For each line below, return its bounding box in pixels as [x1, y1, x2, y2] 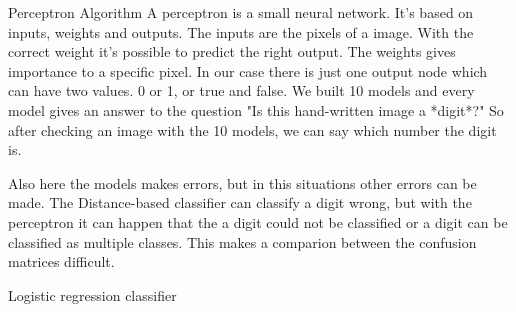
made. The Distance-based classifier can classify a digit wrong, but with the [8, 192, 472, 213]
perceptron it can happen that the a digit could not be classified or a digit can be [8, 211, 508, 232]
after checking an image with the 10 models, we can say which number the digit [8, 119, 497, 140]
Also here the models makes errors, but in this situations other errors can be [8, 172, 477, 193]
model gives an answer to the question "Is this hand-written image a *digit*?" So [8, 99, 504, 120]
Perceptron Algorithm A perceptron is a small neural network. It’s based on [8, 2, 474, 22]
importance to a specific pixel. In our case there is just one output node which [8, 60, 488, 81]
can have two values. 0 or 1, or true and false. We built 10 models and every [8, 80, 475, 101]
